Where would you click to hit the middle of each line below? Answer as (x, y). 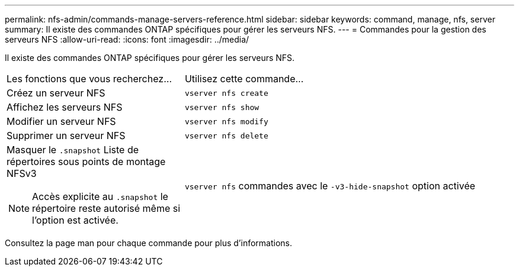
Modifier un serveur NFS (61, 121)
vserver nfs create (226, 93)
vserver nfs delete (226, 135)
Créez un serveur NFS (56, 93)
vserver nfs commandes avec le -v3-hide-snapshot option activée (330, 186)
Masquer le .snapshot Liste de (73, 150)
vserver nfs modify (226, 121)
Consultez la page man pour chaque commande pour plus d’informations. (149, 243)
